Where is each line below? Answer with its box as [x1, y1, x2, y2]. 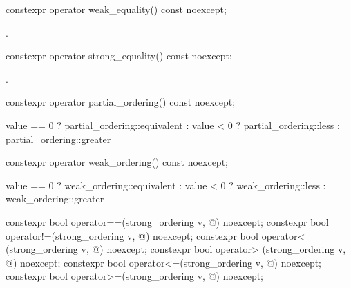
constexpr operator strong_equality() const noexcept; [6, 48, 232, 63]
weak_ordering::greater [6, 191, 104, 206]
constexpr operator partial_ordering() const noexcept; [6, 95, 236, 109]
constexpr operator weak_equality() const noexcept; [6, 2, 227, 16]
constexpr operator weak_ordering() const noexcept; [6, 155, 228, 169]
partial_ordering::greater [6, 131, 111, 146]
